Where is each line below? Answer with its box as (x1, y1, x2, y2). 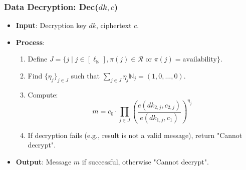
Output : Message (16, 156, 72, 167)
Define (28, 53, 48, 64)
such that (71, 70, 100, 80)
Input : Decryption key (16, 20, 87, 30)
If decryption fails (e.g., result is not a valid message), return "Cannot (28, 129, 242, 140)
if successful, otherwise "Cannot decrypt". (82, 156, 209, 167)
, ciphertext (96, 20, 132, 30)
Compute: (28, 89, 58, 99)
